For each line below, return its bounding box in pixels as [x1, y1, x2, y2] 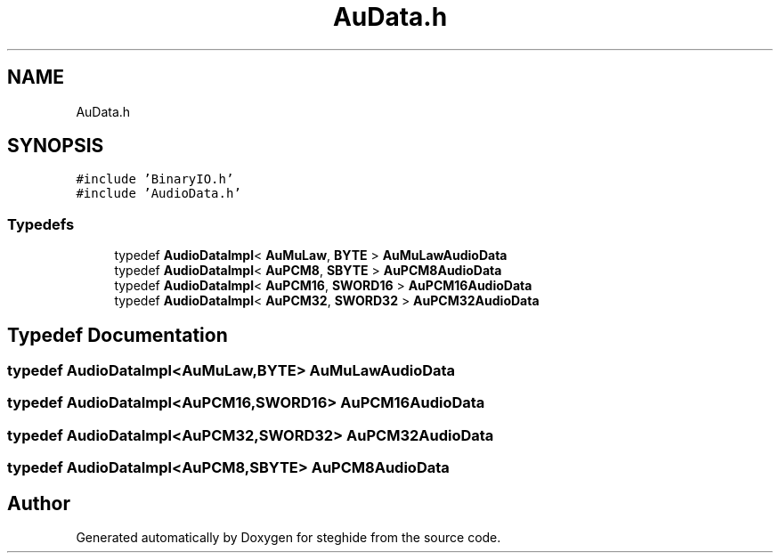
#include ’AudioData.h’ [76, 186, 241, 201]
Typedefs [7, 215, 75, 233]
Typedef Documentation [7, 323, 228, 346]
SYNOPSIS [7, 134, 104, 158]
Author [7, 491, 70, 515]
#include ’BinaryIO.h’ [76, 172, 234, 187]
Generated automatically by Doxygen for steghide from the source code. [76, 530, 501, 545]
